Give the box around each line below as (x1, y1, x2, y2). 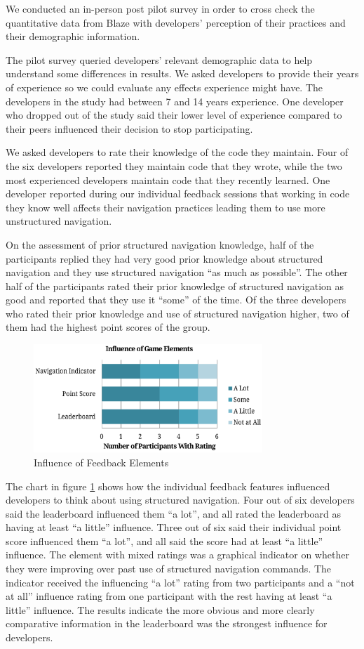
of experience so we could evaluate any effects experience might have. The (6, 79, 323, 94)
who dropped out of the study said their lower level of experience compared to (6, 107, 342, 122)
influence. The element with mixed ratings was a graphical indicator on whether (6, 547, 349, 562)
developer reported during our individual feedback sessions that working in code (6, 186, 350, 201)
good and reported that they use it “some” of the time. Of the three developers (6, 292, 346, 307)
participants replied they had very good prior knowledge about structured (6, 251, 323, 265)
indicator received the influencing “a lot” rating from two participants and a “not (6, 575, 355, 589)
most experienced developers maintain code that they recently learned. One (6, 172, 330, 187)
